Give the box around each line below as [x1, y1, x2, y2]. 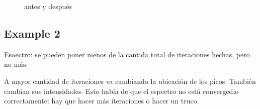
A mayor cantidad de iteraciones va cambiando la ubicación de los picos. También [4, 75, 256, 86]
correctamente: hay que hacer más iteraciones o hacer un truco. [4, 95, 199, 106]
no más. [4, 59, 28, 69]
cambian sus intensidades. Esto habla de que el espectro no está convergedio [4, 85, 239, 96]
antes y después [24, 1, 72, 11]
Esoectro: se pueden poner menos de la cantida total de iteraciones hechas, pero [4, 49, 250, 59]
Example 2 [4, 25, 60, 41]
